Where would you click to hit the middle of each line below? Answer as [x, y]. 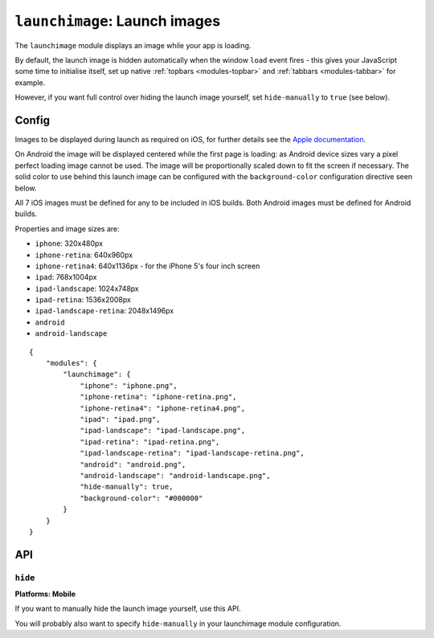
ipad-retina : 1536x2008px [83, 300]
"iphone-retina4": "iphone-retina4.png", [162, 408]
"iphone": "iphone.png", [129, 385]
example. [30, 82]
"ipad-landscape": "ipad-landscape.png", [162, 431]
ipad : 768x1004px [66, 277]
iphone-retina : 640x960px [84, 255]
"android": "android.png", [133, 464]
